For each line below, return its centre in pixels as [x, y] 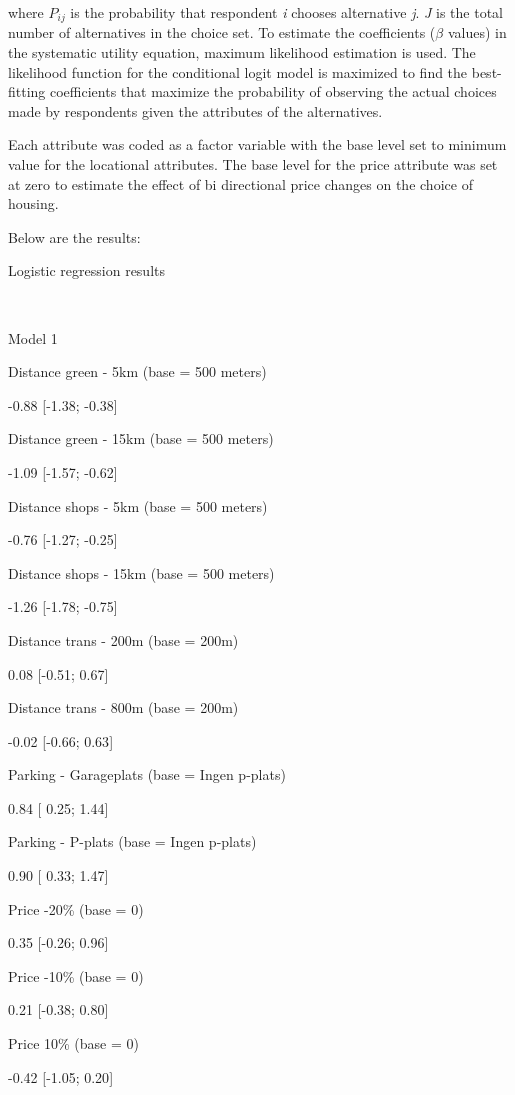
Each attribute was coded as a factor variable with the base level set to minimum [257, 144]
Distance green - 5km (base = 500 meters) [137, 371]
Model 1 [33, 337]
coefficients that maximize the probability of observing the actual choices [273, 91]
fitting [27, 91]
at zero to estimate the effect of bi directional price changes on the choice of [240, 183]
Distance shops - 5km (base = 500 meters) [138, 505]
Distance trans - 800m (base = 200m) [123, 707]
